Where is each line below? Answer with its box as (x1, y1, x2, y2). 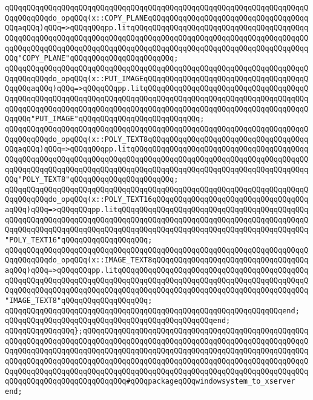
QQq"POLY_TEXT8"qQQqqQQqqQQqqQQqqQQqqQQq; (5, 175, 179, 184)
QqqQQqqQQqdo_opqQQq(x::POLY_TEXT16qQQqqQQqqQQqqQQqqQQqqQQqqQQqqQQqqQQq (5, 195, 309, 204)
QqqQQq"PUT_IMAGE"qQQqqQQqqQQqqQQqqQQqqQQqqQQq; (5, 115, 205, 124)
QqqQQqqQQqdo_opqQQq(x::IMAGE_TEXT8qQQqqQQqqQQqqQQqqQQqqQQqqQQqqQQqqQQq (5, 256, 309, 265)
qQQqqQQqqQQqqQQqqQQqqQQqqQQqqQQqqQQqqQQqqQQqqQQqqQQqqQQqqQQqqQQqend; (5, 306, 300, 315)
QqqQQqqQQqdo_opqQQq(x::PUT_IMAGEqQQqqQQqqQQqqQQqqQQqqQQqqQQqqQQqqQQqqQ (5, 74, 309, 83)
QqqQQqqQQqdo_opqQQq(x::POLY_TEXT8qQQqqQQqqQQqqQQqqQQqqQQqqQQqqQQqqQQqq (5, 135, 309, 144)
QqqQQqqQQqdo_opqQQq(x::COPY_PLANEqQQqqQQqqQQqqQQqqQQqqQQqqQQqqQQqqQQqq (5, 13, 309, 22)
